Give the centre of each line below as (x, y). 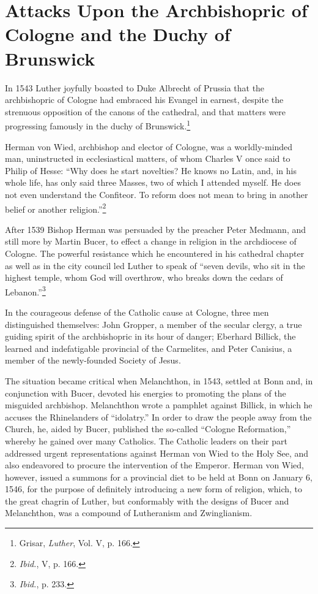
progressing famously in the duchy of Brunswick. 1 (98, 125)
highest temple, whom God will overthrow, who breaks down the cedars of (144, 277)
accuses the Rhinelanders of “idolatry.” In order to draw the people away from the (158, 417)
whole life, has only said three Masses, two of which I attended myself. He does (153, 182)
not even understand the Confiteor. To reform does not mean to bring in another (157, 194)
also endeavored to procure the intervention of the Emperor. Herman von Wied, (155, 465)
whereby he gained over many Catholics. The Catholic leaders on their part (146, 440)
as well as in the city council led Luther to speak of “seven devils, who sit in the (155, 265)
